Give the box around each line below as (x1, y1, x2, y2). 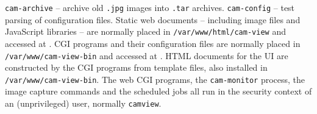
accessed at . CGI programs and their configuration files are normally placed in (5, 37, 301, 49)
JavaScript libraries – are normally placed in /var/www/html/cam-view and (5, 25, 286, 38)
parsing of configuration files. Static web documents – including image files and (5, 13, 301, 26)
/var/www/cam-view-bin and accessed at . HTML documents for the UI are (5, 49, 288, 62)
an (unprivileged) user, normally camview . (5, 97, 162, 109)
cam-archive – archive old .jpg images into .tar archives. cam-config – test (5, 1, 295, 13)
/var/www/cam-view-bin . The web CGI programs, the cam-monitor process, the (5, 73, 305, 85)
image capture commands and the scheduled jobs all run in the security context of (5, 85, 312, 98)
